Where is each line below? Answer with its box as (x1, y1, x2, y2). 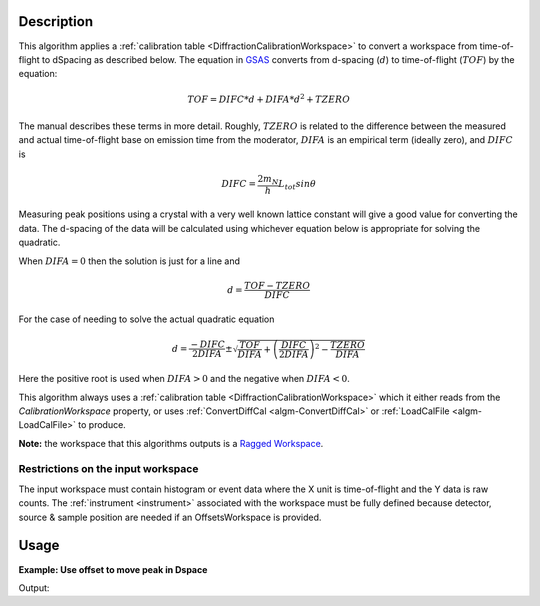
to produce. (78, 419, 127, 431)
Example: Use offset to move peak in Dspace (18, 563, 208, 575)
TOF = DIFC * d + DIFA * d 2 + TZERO (187, 92, 350, 105)
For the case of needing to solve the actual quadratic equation (18, 313, 275, 325)
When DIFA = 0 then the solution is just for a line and (18, 255, 240, 267)
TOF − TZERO (243, 280, 311, 291)
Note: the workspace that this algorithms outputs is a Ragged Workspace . (18, 437, 324, 449)
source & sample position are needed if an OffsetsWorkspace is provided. (18, 511, 322, 523)
